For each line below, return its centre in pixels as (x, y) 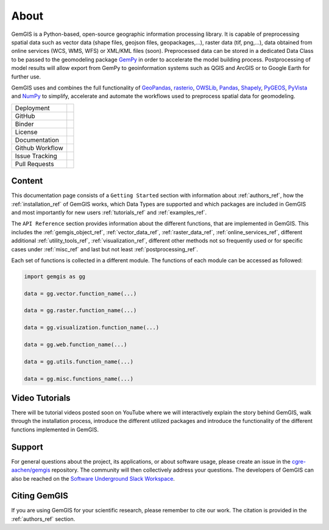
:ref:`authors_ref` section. (43, 519)
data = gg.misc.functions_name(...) (79, 378)
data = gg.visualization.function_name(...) (92, 328)
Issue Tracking (36, 156)
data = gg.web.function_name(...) (76, 345)
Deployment (32, 108)
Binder (24, 124)
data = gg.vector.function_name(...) (80, 293)
